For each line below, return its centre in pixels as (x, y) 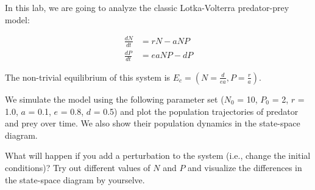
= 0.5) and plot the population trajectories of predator (196, 111)
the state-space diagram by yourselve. (75, 179)
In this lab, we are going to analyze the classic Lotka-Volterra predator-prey (147, 7)
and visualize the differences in (245, 167)
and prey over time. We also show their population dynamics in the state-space (153, 123)
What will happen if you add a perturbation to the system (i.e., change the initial (158, 155)
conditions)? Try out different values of (78, 167)
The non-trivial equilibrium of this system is (88, 77)
